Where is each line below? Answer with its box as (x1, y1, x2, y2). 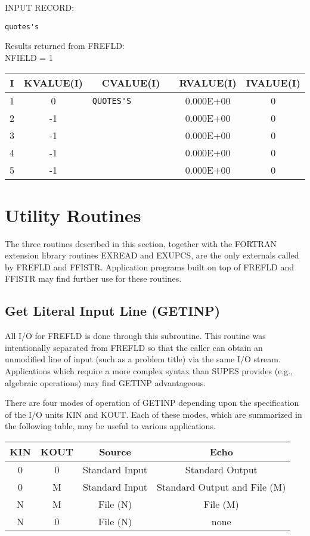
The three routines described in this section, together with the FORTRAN (5, 237, 277, 249)
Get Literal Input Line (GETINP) (5, 301, 221, 320)
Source (99, 444, 131, 458)
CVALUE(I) (101, 76, 160, 90)
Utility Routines (5, 202, 141, 227)
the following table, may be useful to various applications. (5, 420, 216, 432)
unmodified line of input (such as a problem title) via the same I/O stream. (5, 353, 281, 365)
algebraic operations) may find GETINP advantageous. (5, 376, 206, 389)
